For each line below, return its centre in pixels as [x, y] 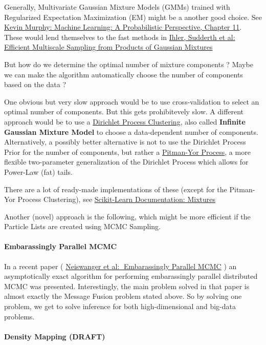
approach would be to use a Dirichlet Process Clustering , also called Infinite [125, 121]
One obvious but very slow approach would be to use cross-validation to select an [132, 101]
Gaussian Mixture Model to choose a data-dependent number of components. [131, 131]
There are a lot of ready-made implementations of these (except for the [116, 189]
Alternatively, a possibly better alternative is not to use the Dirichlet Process [125, 142]
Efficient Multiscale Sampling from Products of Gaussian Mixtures [108, 47]
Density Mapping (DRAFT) [55, 336]
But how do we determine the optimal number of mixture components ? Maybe [129, 64]
